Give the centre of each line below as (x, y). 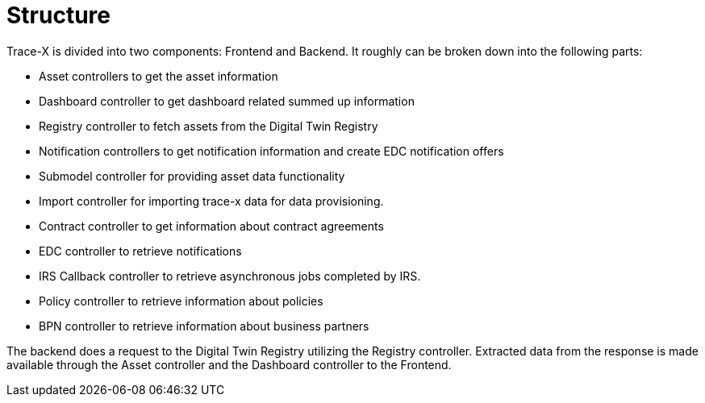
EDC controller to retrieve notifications (140, 251)
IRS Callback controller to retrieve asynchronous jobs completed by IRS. (230, 276)
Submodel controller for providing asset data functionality (192, 176)
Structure (58, 15)
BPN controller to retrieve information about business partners (204, 326)
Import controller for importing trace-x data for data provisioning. (211, 201)
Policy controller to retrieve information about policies (181, 301)
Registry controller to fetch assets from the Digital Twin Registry (209, 126)
